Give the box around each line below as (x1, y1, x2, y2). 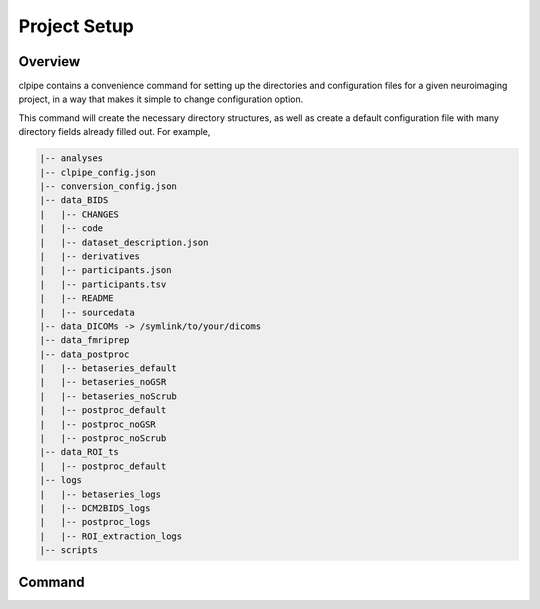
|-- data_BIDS (39, 195, 109, 206)
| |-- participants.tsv (39, 278, 167, 290)
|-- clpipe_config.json (39, 166, 157, 178)
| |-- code (39, 223, 104, 234)
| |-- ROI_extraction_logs (39, 530, 183, 542)
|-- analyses (39, 153, 104, 164)
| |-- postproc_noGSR (39, 418, 157, 430)
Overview (18, 53, 81, 70)
